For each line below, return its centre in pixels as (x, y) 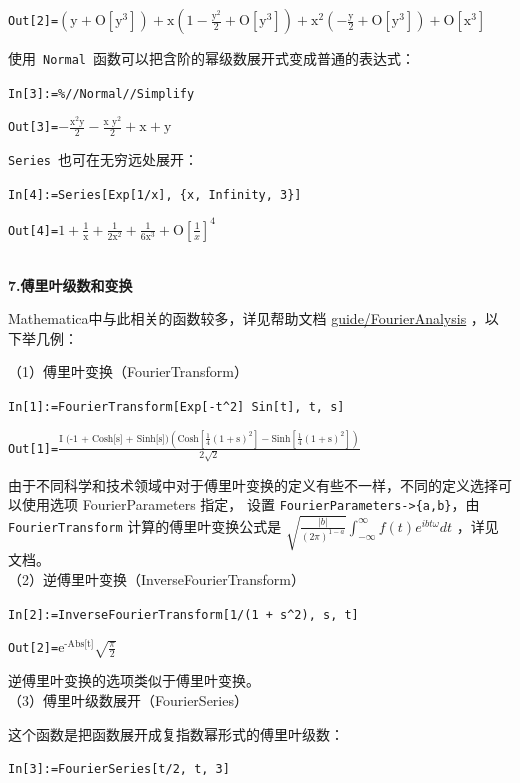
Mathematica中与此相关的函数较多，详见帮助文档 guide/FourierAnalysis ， (246, 318)
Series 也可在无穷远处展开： (103, 159)
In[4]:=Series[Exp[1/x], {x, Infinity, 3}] (155, 194)
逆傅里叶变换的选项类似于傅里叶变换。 (134, 680)
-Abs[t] (79, 644)
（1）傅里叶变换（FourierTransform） (128, 371)
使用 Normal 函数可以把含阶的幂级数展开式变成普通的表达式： (211, 58)
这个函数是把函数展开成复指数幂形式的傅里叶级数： (176, 733)
